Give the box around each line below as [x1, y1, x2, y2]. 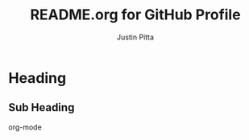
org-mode [8, 122, 42, 132]
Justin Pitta [116, 32, 155, 42]
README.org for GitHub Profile [30, 6, 241, 24]
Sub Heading [8, 101, 75, 114]
